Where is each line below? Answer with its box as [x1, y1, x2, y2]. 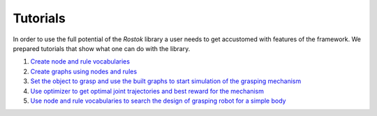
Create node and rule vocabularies [30, 57, 131, 66]
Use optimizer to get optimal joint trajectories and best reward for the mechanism [30, 87, 265, 95]
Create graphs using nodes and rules [30, 67, 138, 75]
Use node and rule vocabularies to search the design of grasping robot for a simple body [30, 96, 286, 105]
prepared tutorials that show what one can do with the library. [13, 44, 191, 52]
